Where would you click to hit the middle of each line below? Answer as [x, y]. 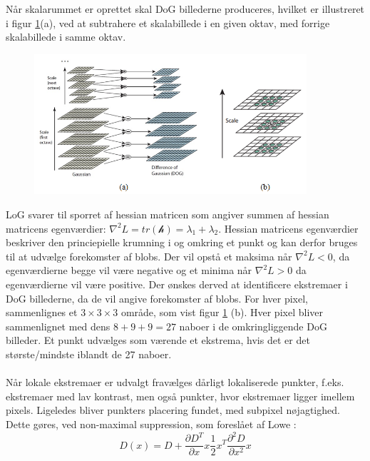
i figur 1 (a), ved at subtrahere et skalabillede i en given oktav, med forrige [168, 22]
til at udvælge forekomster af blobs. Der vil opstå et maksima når [149, 256]
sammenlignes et [42, 312]
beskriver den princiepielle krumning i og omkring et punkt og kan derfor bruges [182, 242]
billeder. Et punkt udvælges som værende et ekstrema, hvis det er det [158, 340]
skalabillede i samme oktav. [66, 37]
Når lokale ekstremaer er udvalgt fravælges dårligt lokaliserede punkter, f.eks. [175, 382]
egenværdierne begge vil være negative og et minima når [129, 270]
